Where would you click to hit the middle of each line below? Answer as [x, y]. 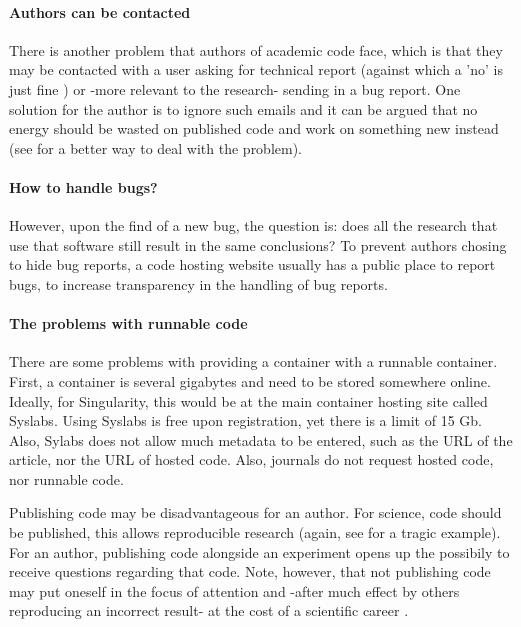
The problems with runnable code [128, 323]
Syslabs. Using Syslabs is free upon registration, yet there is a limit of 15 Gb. [245, 420]
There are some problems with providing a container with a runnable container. [253, 361]
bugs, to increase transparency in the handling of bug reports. [198, 283]
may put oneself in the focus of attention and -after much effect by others [234, 590]
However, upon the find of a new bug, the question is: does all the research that [253, 225]
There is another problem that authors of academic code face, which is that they [256, 49]
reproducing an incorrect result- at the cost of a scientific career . [209, 610]
